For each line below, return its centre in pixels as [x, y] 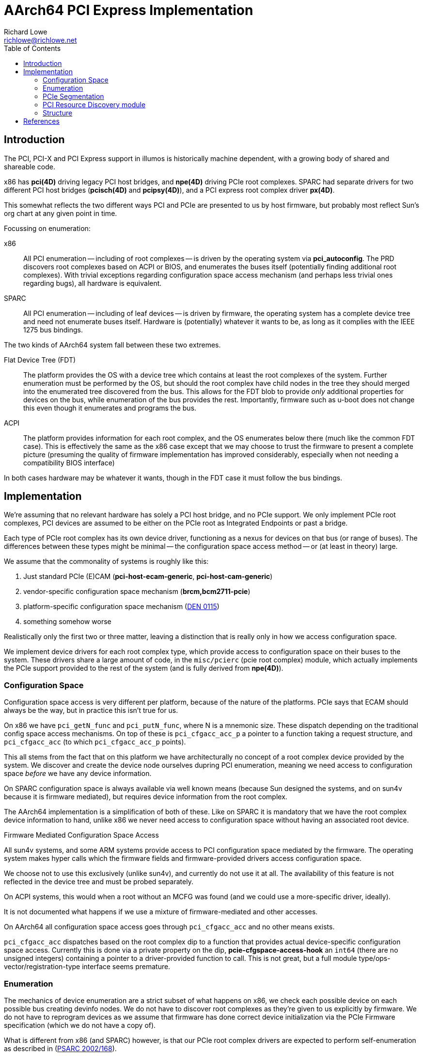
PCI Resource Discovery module [94, 104]
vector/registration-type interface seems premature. [87, 967]
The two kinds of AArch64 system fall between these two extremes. [112, 345]
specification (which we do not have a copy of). [80, 1025]
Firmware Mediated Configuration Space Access [81, 835]
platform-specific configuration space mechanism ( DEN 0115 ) [121, 607]
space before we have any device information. [78, 774]
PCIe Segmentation [73, 96]
